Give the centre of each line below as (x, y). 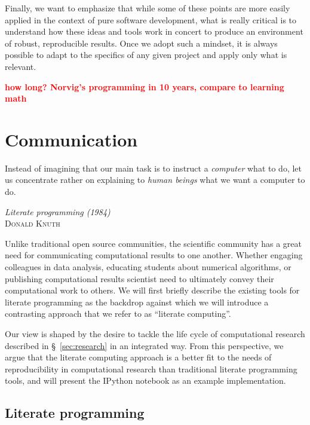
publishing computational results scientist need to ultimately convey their (139, 278)
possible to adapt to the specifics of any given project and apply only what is (146, 55)
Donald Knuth (33, 223)
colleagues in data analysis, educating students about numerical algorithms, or (148, 267)
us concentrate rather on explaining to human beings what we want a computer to (155, 180)
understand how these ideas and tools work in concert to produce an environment (154, 31)
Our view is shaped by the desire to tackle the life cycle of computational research (155, 334)
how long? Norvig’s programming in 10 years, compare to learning (145, 86)
